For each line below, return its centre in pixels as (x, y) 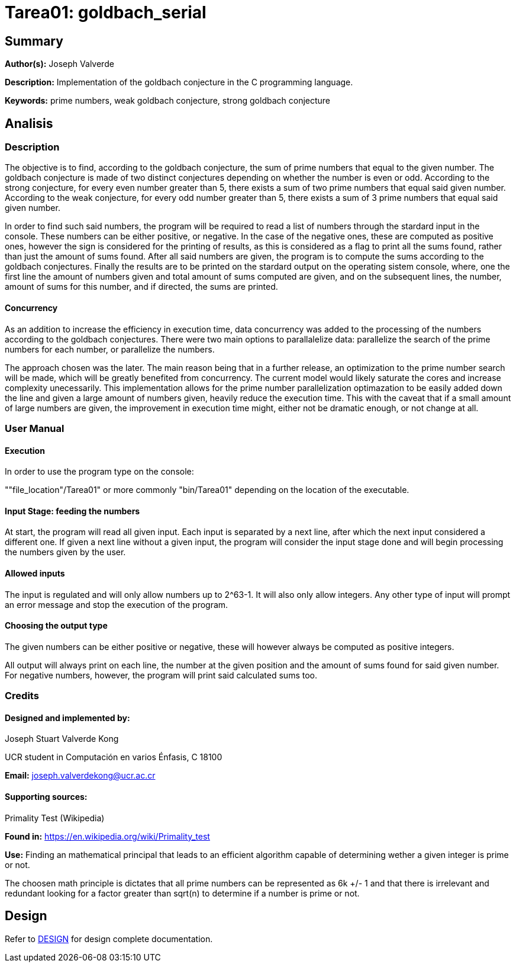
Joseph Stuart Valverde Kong (62, 739)
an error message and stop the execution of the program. (117, 604)
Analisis (29, 123)
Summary (34, 41)
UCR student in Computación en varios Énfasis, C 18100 (114, 757)
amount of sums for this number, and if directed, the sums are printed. (141, 287)
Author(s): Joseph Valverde (59, 64)
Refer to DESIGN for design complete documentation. (109, 939)
